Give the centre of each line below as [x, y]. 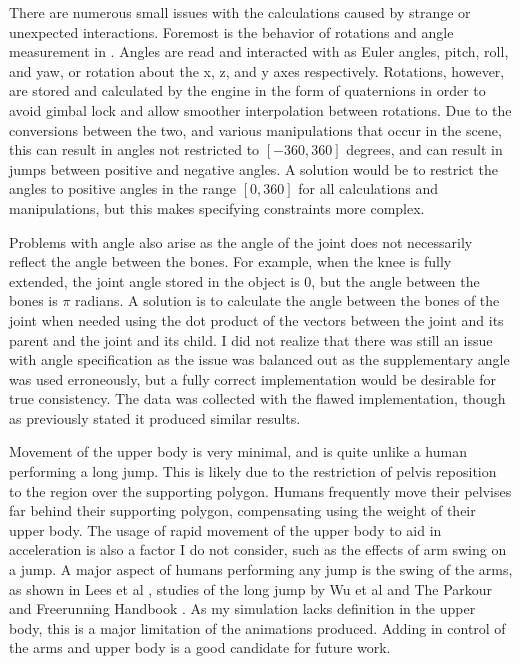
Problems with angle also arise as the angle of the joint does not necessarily [241, 241]
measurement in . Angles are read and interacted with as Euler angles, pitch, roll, [259, 51]
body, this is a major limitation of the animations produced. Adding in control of [257, 627]
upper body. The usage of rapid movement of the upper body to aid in [225, 529]
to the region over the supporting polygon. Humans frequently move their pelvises [260, 490]
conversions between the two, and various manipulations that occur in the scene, [255, 129]
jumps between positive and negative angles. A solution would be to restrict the [253, 168]
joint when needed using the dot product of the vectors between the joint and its [256, 319]
